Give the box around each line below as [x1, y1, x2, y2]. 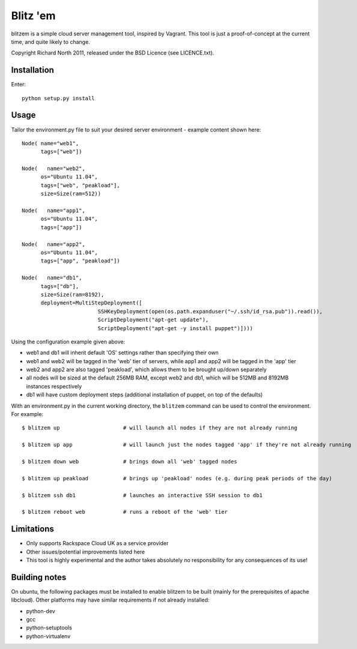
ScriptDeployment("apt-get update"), [97, 316, 209, 324]
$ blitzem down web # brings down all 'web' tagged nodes [22, 458, 237, 465]
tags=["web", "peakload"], [40, 182, 120, 189]
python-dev [26, 607, 55, 615]
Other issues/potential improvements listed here [26, 548, 145, 555]
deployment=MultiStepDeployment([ [40, 300, 142, 306]
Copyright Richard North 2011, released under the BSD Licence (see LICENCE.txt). [11, 49, 215, 56]
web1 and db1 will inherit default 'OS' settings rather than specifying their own [26, 349, 219, 357]
